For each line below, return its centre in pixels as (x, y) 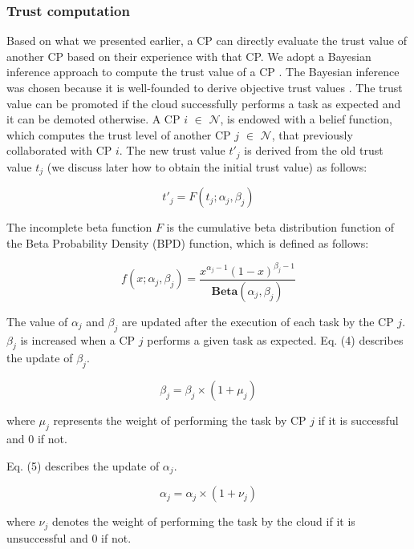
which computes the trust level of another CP (119, 134)
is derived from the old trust (314, 150)
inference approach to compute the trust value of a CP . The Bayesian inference (203, 72)
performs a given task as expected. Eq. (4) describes (275, 339)
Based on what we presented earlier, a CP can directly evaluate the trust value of (207, 40)
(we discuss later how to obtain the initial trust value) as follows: (207, 166)
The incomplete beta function (79, 227)
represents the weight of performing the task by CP (180, 420)
